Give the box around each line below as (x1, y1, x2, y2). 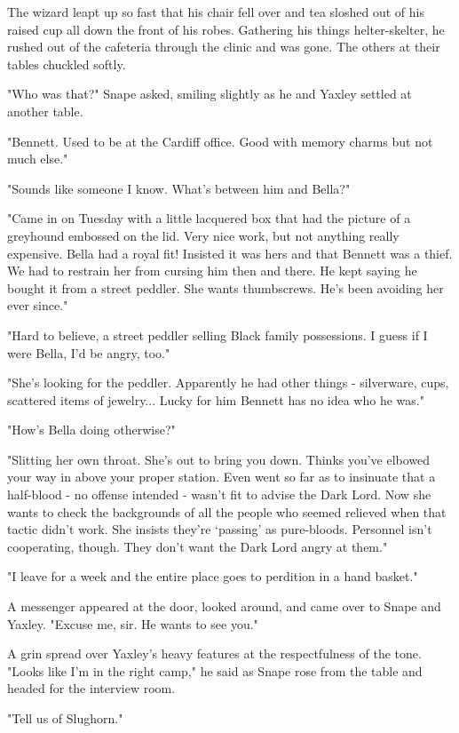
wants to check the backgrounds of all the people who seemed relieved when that (7, 502, 447, 521)
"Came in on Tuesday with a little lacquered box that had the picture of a (7, 209, 411, 227)
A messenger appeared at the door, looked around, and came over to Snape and (7, 597, 441, 616)
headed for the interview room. (7, 679, 176, 697)
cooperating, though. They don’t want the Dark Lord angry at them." (7, 537, 388, 555)
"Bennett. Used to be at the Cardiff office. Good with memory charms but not (7, 131, 433, 150)
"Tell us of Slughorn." (7, 709, 123, 727)
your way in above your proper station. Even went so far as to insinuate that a (7, 467, 436, 486)
